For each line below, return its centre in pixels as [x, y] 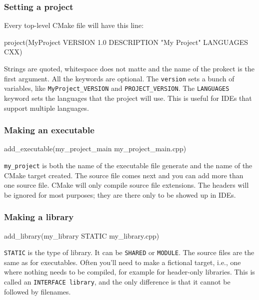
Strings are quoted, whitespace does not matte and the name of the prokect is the [129, 68]
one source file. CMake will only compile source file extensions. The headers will [126, 185]
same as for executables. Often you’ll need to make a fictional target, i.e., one [122, 262]
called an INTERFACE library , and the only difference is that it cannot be [117, 282]
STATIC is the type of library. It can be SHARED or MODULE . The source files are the [129, 252]
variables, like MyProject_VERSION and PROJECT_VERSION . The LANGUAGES [117, 88]
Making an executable [49, 130]
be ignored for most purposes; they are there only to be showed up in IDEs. [120, 194]
